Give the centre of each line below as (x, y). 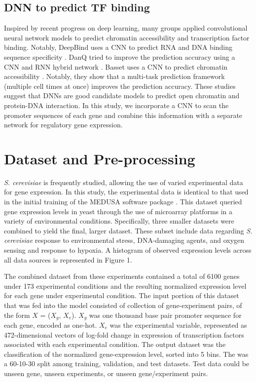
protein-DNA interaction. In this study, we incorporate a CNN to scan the (116, 105)
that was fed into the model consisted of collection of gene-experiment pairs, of (123, 305)
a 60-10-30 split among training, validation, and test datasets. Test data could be (127, 363)
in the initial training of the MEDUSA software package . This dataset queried (123, 202)
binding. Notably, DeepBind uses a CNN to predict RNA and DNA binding (118, 47)
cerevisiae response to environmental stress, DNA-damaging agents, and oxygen (124, 240)
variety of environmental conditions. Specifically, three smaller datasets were (119, 221)
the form (17, 315)
